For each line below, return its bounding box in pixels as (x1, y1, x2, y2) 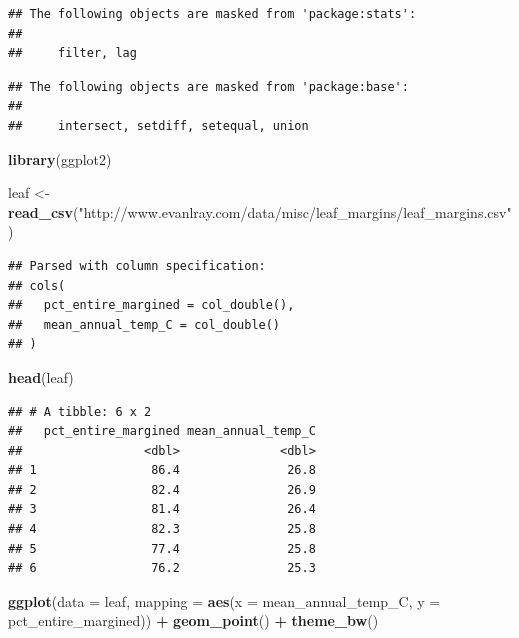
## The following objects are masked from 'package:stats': (8, 7, 417, 21)
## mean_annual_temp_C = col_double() (8, 317, 281, 332)
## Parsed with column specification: (8, 258, 266, 273)
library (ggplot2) (8, 148, 112, 169)
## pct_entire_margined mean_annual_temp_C (8, 424, 316, 439)
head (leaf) (8, 366, 74, 387)
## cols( (8, 278, 66, 293)
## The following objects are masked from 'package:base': (8, 79, 409, 94)
